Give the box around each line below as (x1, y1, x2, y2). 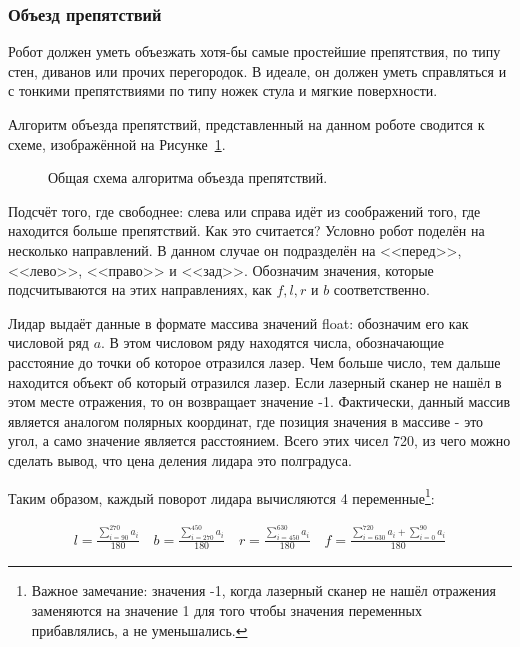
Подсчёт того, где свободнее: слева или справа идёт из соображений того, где (8, 200, 481, 221)
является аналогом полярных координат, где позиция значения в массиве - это (8, 410, 484, 431)
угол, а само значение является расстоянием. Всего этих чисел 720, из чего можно (8, 430, 511, 451)
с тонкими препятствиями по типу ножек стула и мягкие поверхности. (8, 80, 438, 101)
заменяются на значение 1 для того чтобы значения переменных (31, 600, 423, 621)
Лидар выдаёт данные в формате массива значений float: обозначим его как (8, 312, 469, 333)
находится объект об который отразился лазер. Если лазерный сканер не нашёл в (8, 371, 502, 392)
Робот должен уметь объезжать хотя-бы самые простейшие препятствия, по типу (8, 41, 501, 62)
